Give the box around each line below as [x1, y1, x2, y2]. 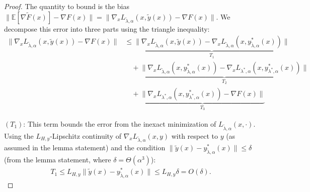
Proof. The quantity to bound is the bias [4, 1, 130, 11]
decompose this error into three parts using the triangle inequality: [4, 23, 210, 34]
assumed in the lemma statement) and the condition [4, 142, 166, 153]
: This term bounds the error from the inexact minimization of [23, 118, 216, 129]
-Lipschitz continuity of [50, 130, 121, 141]
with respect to [171, 130, 218, 141]
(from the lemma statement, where [4, 154, 111, 165]
